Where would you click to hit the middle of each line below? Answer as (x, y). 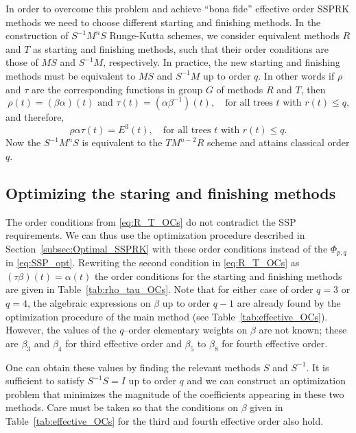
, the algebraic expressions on (89, 303)
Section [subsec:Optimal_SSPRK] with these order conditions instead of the (167, 248)
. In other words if (296, 75)
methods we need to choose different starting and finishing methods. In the (163, 22)
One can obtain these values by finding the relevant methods (133, 367)
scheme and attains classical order (278, 142)
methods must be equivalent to (71, 75)
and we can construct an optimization (266, 381)
